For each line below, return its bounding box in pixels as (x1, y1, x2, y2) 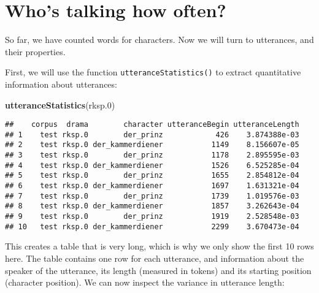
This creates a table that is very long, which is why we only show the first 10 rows (5, 240, 314, 253)
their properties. (5, 45, 66, 58)
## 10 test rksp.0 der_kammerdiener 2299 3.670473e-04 (5, 222, 299, 231)
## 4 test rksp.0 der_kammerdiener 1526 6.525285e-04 (5, 161, 299, 170)
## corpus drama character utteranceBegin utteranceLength (5, 120, 299, 129)
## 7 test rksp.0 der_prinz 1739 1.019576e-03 (5, 191, 299, 200)
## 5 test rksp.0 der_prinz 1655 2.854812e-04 (5, 171, 299, 180)
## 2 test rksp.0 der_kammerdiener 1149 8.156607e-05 (5, 140, 299, 150)
